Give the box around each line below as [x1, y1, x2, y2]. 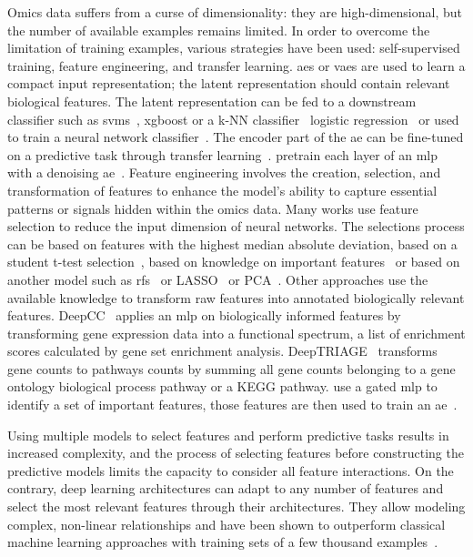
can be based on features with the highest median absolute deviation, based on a [7, 234, 458, 253]
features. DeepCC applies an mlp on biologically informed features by [7, 306, 401, 325]
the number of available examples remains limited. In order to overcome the [7, 20, 430, 39]
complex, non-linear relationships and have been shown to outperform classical [7, 514, 446, 533]
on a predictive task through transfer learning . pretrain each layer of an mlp [7, 145, 438, 164]
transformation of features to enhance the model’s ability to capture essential [7, 180, 438, 199]
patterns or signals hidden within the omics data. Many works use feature [7, 198, 418, 218]
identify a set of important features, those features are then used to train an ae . [7, 395, 458, 414]
